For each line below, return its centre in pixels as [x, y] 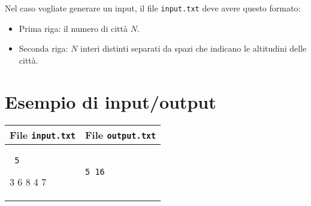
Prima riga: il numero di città [73, 28]
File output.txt [121, 135]
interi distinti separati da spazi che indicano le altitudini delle [194, 48]
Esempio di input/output [111, 101]
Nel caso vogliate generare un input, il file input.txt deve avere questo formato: [153, 8]
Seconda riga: [43, 48]
